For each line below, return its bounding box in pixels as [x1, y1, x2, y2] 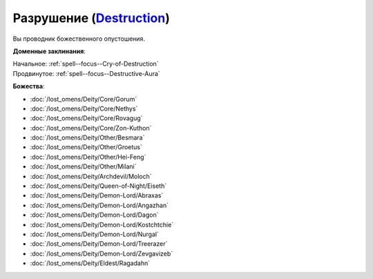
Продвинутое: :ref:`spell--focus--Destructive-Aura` [12, 69, 160, 77]
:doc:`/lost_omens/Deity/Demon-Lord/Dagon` [30, 211, 159, 219]
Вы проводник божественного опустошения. [12, 35, 145, 43]
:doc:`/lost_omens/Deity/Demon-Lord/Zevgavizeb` [30, 249, 173, 258]
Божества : [12, 82, 45, 90]
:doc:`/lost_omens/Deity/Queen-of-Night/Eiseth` [30, 182, 167, 190]
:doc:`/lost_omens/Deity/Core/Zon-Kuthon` [30, 124, 152, 132]
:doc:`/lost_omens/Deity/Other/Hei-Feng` [30, 153, 146, 161]
